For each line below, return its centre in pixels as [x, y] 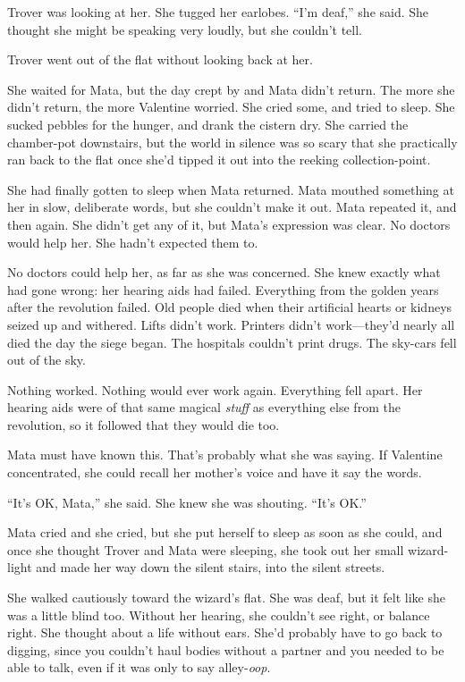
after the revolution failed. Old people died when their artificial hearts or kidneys [230, 307]
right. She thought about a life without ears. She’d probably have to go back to [225, 632]
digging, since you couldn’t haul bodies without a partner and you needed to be [226, 649]
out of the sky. [46, 360]
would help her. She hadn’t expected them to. [133, 242]
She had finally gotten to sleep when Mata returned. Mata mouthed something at [231, 189]
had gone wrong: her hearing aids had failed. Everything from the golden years [223, 289]
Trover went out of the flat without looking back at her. [160, 59]
